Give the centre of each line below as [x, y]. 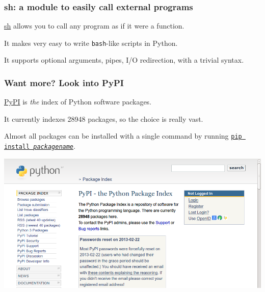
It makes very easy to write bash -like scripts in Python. [91, 43]
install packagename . [40, 146]
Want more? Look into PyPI [64, 82]
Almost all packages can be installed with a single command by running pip [123, 136]
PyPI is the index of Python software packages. [78, 102]
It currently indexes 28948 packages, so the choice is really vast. [104, 118]
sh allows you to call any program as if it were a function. [94, 26]
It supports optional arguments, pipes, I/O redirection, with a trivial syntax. [124, 60]
